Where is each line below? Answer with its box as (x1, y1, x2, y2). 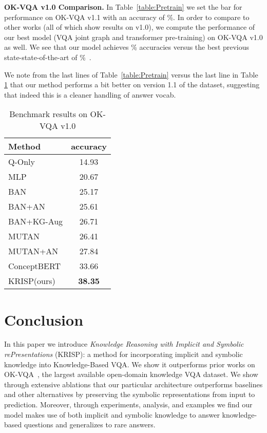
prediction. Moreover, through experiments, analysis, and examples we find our (4, 399, 253, 410)
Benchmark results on (9, 108, 88, 120)
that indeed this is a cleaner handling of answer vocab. (4, 89, 176, 100)
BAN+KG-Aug (8, 215, 63, 228)
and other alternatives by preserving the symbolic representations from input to (4, 389, 255, 400)
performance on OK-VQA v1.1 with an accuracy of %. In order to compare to (4, 11, 250, 22)
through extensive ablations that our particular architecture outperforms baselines (4, 379, 263, 389)
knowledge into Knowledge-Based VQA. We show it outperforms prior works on (4, 359, 255, 369)
